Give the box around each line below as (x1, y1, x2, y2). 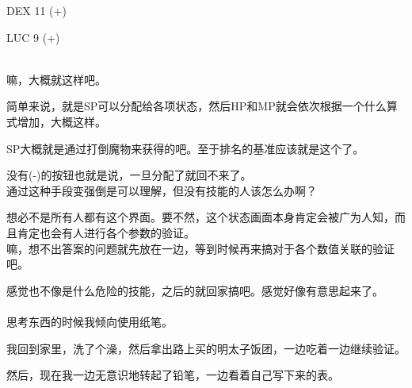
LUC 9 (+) (6, 29, 60, 45)
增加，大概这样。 (17, 113, 106, 129)
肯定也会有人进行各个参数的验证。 (17, 224, 195, 240)
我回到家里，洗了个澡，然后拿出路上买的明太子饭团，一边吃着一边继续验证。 (6, 340, 406, 356)
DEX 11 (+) (6, 2, 67, 18)
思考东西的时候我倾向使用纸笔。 (6, 313, 173, 329)
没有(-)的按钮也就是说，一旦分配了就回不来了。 (6, 167, 252, 183)
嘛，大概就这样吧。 (6, 71, 106, 87)
